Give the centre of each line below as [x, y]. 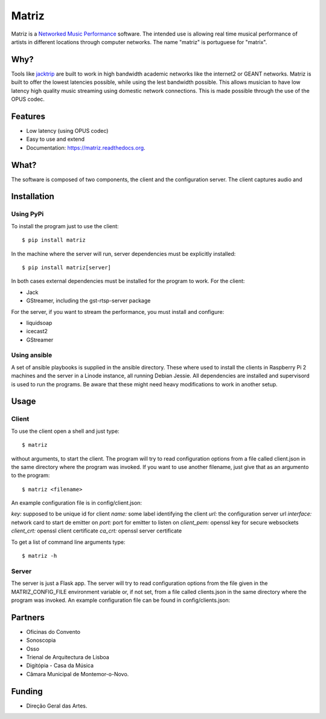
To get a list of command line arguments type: [68, 542]
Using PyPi [27, 214]
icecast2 [37, 331]
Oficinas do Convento [53, 631]
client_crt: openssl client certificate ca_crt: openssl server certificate [97, 531]
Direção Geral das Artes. [57, 706]
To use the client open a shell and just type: [66, 431]
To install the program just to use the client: [65, 226]
